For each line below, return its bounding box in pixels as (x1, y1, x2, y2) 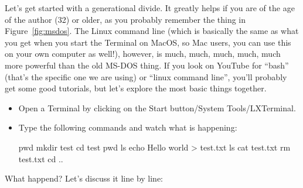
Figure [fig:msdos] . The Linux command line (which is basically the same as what (5, 25, 299, 37)
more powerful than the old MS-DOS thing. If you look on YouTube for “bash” (5, 59, 289, 71)
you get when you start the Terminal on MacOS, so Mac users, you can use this (5, 36, 291, 48)
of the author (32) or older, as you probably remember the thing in (5, 13, 246, 25)
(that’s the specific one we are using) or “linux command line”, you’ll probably (5, 70, 287, 83)
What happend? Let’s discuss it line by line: (5, 172, 164, 184)
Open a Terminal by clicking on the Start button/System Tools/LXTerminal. (18, 101, 296, 114)
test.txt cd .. (18, 152, 63, 165)
